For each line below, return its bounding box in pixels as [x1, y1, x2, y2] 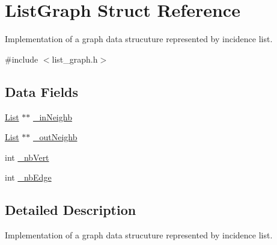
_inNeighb [32, 110, 72, 123]
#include [5, 52, 38, 65]
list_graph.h [52, 52, 98, 65]
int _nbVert [5, 150, 49, 163]
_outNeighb [32, 131, 78, 143]
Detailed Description [5, 200, 136, 219]
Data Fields [5, 82, 79, 101]
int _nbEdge [5, 171, 52, 184]
